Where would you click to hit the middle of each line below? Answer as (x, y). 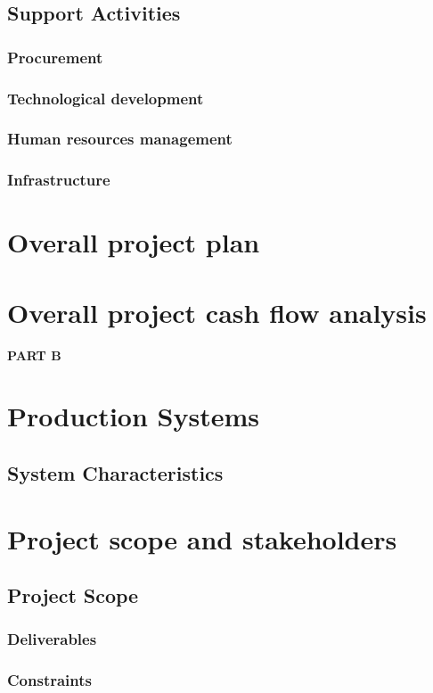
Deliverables (52, 639)
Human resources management (120, 139)
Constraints (49, 680)
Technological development (106, 98)
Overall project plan (134, 242)
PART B (34, 355)
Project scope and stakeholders (202, 538)
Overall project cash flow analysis (217, 312)
